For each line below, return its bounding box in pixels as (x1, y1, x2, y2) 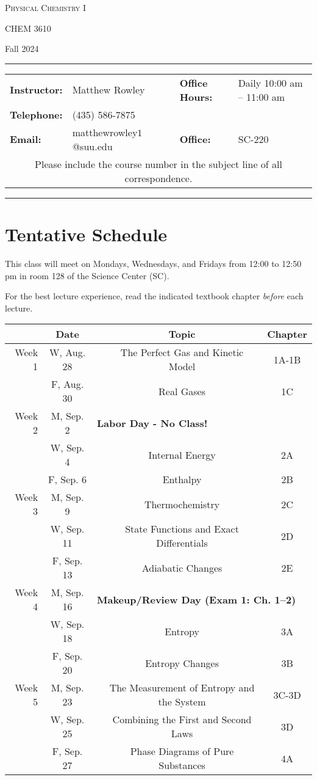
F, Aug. (51, 377, 84, 392)
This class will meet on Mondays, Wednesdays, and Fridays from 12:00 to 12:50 (5, 257, 302, 269)
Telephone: (10, 107, 63, 122)
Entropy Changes (145, 655, 219, 670)
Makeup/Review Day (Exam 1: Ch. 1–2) (96, 592, 296, 607)
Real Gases (158, 384, 206, 398)
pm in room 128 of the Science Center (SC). (5, 269, 169, 282)
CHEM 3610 (5, 21, 51, 34)
